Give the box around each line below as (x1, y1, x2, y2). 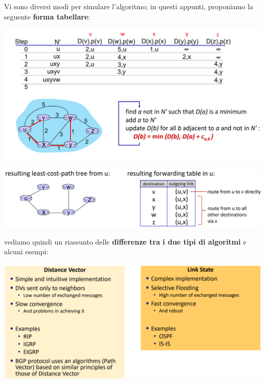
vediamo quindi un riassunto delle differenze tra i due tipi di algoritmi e (4, 236, 247, 247)
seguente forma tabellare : (4, 11, 91, 22)
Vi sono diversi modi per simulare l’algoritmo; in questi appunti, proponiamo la (4, 1, 254, 11)
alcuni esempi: (4, 246, 49, 257)
